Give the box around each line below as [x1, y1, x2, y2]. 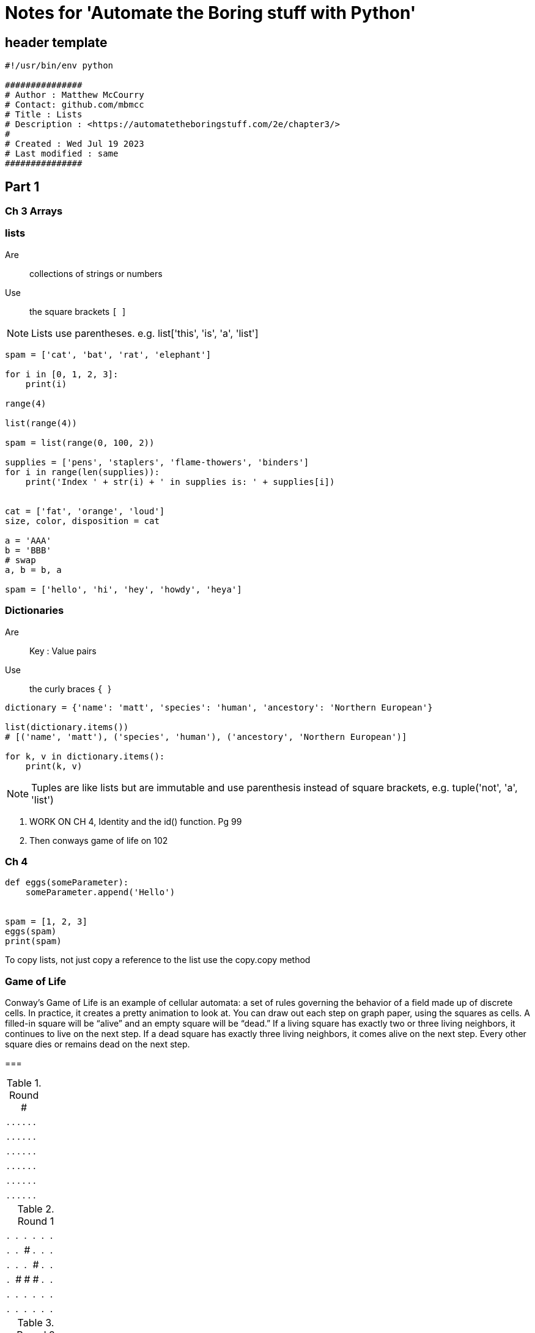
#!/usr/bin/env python [5, 61, 114, 71]
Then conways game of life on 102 [29, 835, 168, 846]
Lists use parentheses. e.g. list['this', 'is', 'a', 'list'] [31, 327, 259, 339]
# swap [5, 555, 36, 565]
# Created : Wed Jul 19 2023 [5, 139, 144, 149]
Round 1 [17, 1215, 54, 1228]
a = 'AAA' [5, 535, 51, 545]
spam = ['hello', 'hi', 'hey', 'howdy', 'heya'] [5, 584, 242, 594]
